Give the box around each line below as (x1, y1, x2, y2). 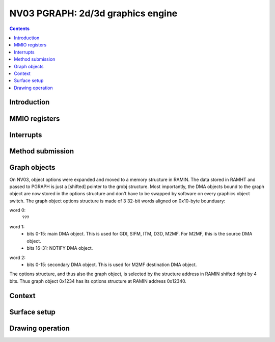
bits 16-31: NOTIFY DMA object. (26, 245, 93, 251)
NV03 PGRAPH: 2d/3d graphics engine (9, 8, 178, 19)
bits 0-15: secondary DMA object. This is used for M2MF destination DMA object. (26, 261, 197, 268)
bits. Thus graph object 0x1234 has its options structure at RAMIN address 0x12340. (9, 278, 187, 284)
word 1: (9, 223, 25, 229)
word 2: (9, 254, 25, 260)
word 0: (9, 207, 26, 214)
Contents (9, 25, 30, 32)
